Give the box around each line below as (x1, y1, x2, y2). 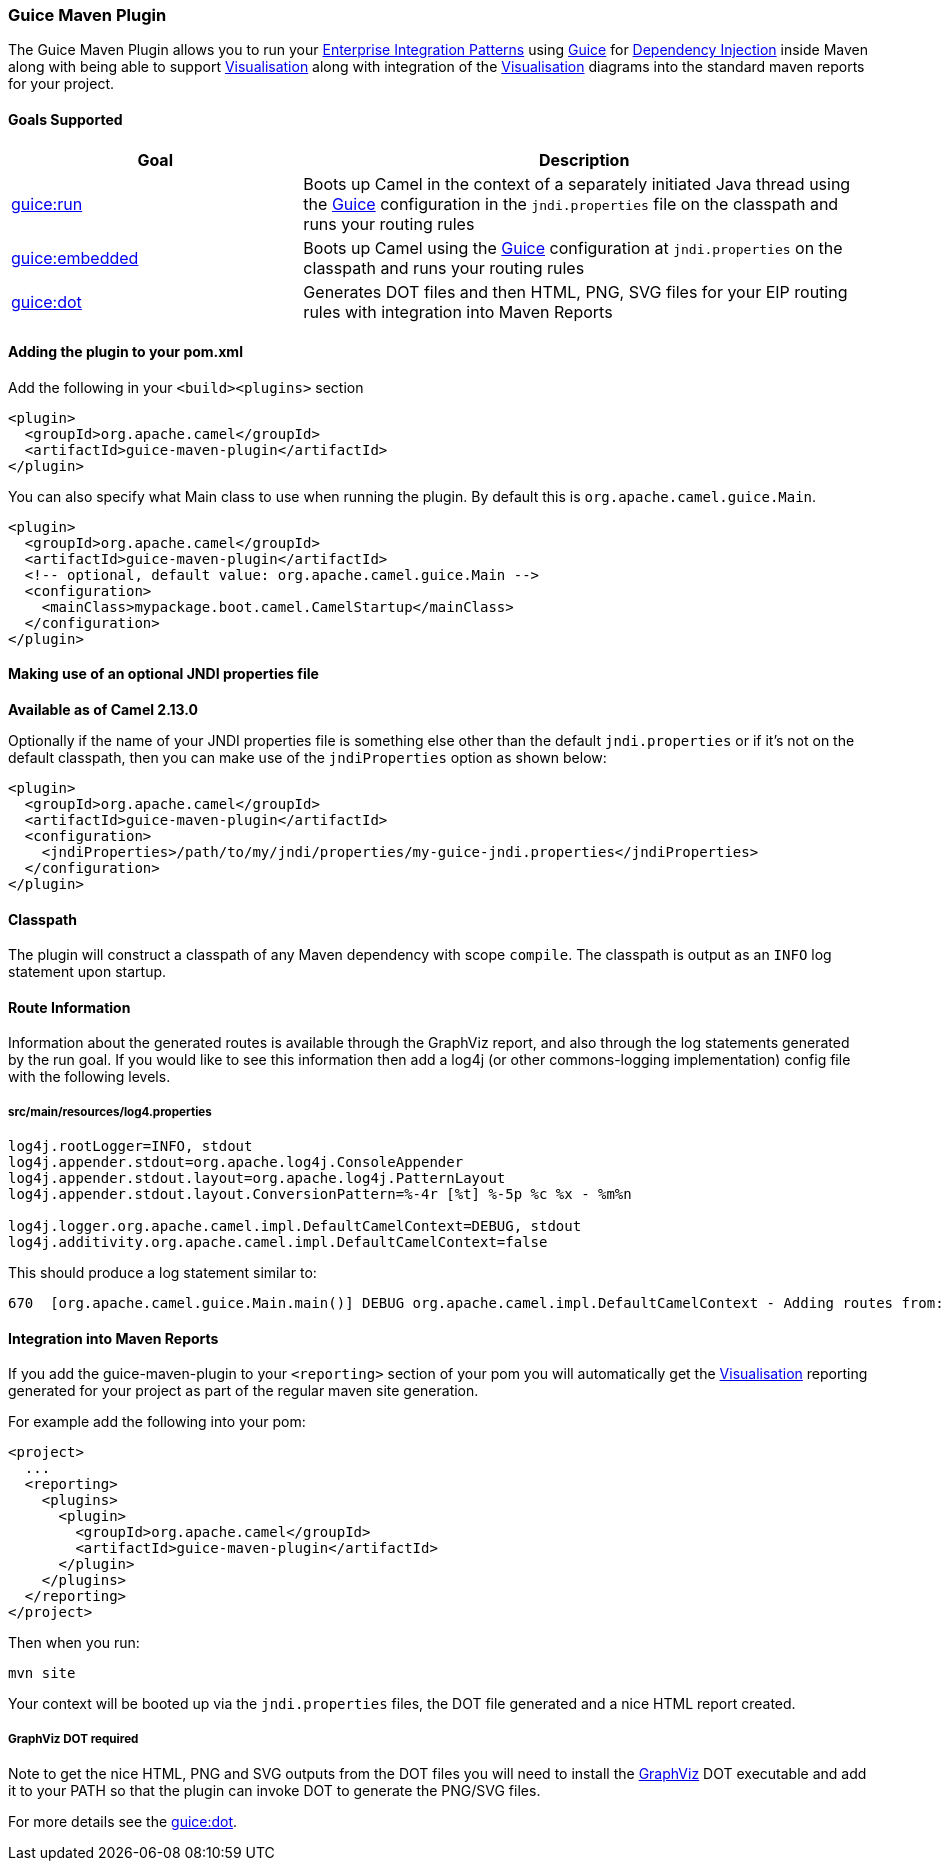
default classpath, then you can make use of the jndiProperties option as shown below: (8, 749, 607, 767)
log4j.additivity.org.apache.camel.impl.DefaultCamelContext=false (8, 1234, 548, 1251)
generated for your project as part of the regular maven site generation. (8, 1382, 479, 1400)
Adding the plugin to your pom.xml (8, 343, 243, 361)
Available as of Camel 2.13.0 (8, 701, 199, 719)
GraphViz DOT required (8, 1731, 139, 1746)
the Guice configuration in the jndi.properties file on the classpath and (303, 193, 839, 214)
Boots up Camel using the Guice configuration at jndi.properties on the (303, 237, 843, 258)
